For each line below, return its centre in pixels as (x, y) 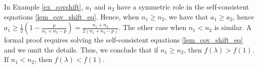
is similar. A (233, 27)
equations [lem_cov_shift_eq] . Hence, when (72, 16)
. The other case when (152, 27)
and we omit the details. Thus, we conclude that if (81, 49)
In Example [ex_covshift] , (44, 6)
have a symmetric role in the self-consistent (183, 6)
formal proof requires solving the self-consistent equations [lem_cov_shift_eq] (124, 40)
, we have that (186, 16)
